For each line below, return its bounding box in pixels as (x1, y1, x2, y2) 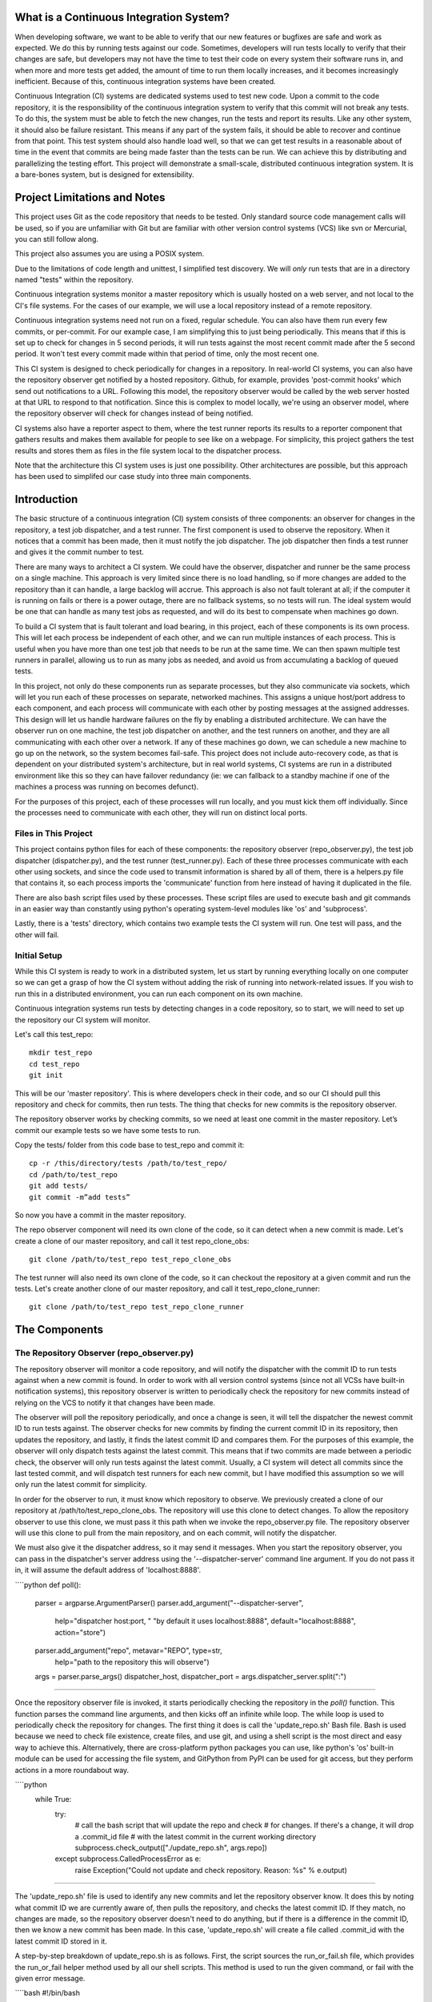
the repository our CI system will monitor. (14, 1015, 151, 1024)
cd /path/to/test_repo (29, 1170, 118, 1179)
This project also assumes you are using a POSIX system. (14, 249, 205, 259)
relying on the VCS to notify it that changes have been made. (14, 1397, 216, 1407)
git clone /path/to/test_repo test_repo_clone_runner (29, 1302, 244, 1312)
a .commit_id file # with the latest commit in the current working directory (74, 1831, 317, 1841)
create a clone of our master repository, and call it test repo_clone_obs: (14, 1236, 250, 1245)
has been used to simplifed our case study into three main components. (14, 472, 252, 481)
